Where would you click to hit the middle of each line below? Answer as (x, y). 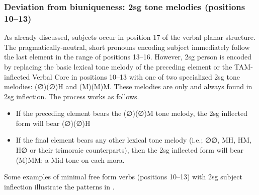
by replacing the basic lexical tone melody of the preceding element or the (118, 66)
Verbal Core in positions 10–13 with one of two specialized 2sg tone (136, 76)
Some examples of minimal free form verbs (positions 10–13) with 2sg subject (123, 177)
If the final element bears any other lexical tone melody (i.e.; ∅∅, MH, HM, (134, 140)
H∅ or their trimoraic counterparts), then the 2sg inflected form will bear (129, 150)
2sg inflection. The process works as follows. (72, 96)
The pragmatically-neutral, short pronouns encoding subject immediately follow (127, 47)
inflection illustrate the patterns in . (59, 186)
